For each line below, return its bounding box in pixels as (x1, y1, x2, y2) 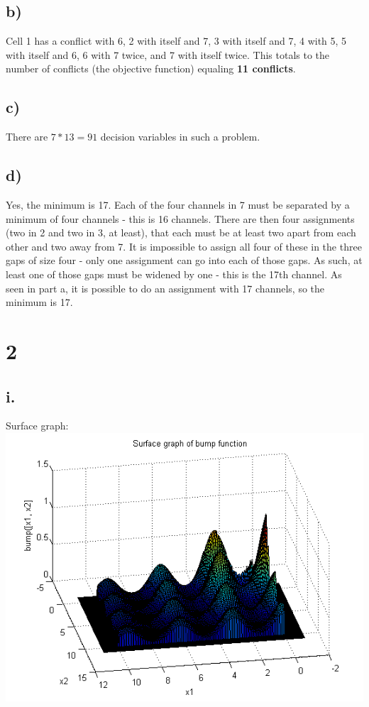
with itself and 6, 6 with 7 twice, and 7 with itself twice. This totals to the (6, 47, 330, 62)
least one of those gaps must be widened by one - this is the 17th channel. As (6, 266, 342, 281)
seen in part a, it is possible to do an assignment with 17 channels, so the (6, 280, 325, 295)
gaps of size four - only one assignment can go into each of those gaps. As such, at (6, 253, 363, 268)
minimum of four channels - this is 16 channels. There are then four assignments (6, 211, 355, 226)
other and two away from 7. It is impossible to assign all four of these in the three (6, 239, 362, 253)
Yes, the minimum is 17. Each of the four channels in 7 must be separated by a (6, 197, 350, 212)
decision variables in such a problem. (100, 129, 260, 144)
